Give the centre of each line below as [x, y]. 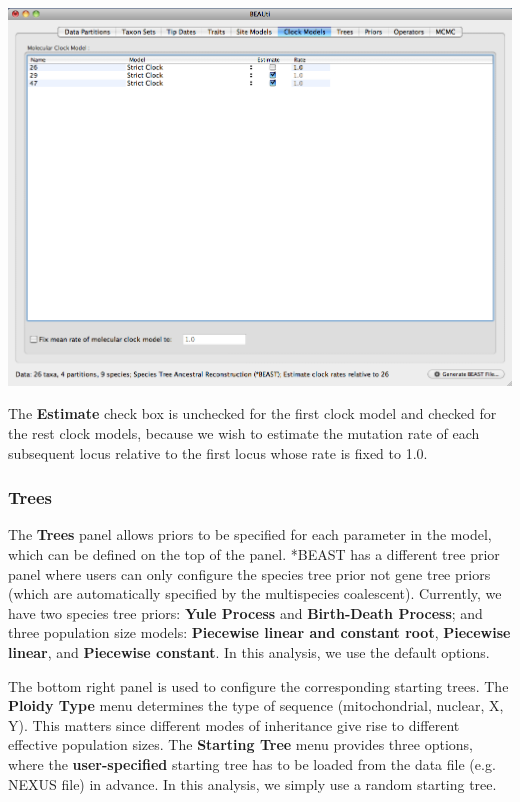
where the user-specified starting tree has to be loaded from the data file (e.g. [252, 764]
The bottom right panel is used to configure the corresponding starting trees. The [258, 685]
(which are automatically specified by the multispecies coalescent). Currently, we [255, 593]
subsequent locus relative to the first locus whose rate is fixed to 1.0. [218, 452]
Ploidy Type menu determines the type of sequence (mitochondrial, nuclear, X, [256, 705]
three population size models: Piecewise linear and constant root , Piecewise [259, 632]
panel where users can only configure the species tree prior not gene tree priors [249, 573]
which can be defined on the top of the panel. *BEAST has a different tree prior [254, 554]
